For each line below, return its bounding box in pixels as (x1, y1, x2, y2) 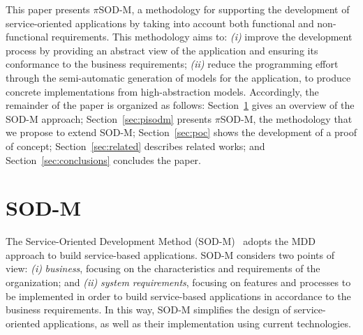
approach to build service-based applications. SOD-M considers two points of (6, 247, 334, 262)
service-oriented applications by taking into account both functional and (6, 15, 314, 30)
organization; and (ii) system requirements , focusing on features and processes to (6, 275, 351, 290)
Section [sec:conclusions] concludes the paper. (6, 152, 201, 167)
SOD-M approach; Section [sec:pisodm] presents (6, 111, 212, 126)
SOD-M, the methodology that (220, 111, 353, 126)
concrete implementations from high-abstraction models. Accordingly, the (6, 84, 319, 98)
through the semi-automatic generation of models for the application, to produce (6, 70, 351, 84)
